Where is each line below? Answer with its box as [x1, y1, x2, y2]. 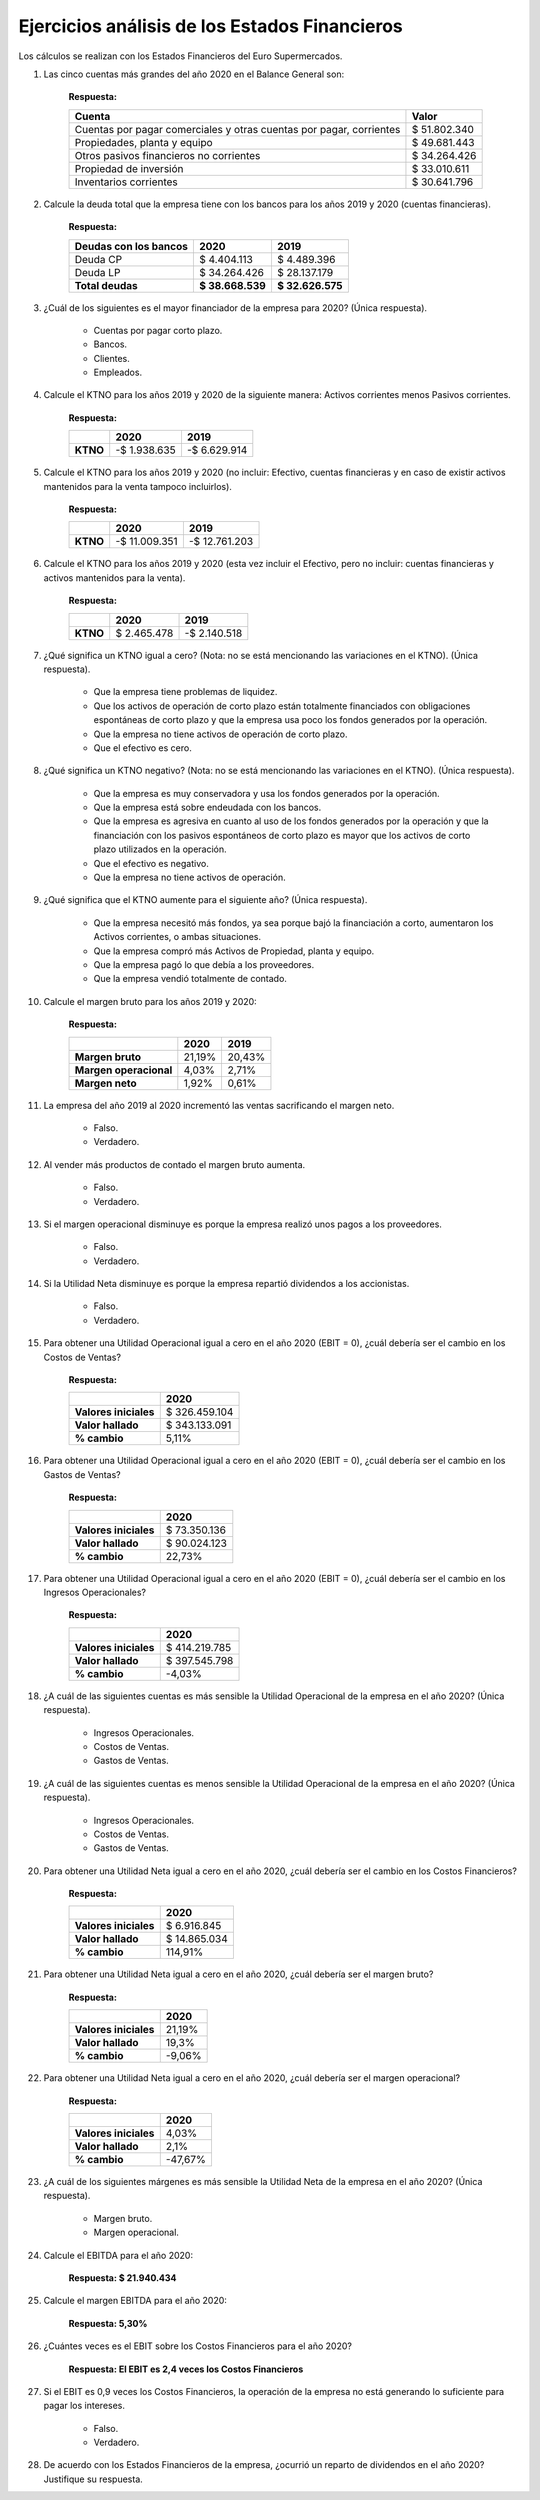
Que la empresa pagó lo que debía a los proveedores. [93, 959, 315, 970]
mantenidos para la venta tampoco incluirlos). [43, 480, 232, 492]
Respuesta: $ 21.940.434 [68, 2271, 177, 2284]
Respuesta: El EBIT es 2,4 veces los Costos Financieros [68, 2363, 304, 2375]
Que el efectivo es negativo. [93, 857, 209, 869]
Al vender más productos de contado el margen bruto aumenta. [43, 1158, 306, 1170]
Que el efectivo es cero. [93, 741, 192, 754]
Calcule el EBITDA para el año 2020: [43, 2249, 194, 2261]
